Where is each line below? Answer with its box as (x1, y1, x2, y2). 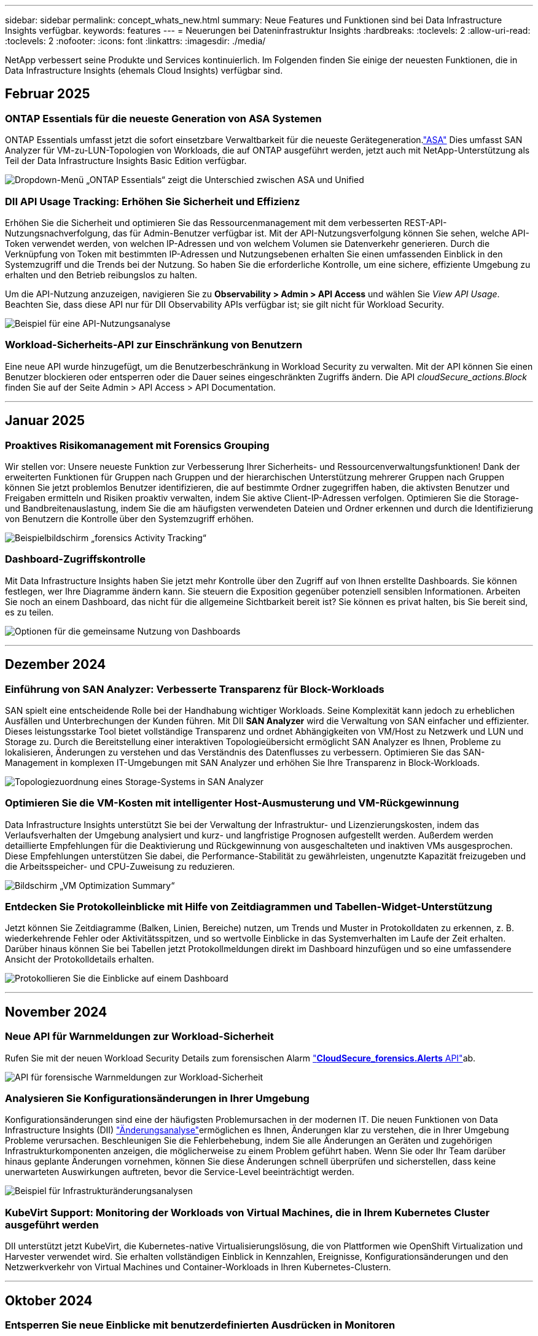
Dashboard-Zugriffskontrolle (5, 553, 146, 566)
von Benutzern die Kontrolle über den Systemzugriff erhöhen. (5, 513, 254, 524)
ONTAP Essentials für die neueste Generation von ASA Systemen (5, 112, 322, 125)
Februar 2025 (5, 86, 90, 102)
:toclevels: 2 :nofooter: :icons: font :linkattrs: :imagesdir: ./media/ (5, 36, 266, 46)
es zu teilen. (5, 606, 54, 617)
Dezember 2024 (5, 657, 106, 673)
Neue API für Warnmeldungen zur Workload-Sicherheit (5, 1030, 274, 1043)
